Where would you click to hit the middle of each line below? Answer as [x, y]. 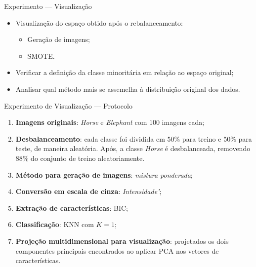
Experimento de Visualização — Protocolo [68, 105]
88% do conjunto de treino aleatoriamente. [80, 158]
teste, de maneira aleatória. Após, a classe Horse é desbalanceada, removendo [133, 148]
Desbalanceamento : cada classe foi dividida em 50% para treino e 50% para [134, 138]
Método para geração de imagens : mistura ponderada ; [104, 174]
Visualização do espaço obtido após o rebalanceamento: [99, 22]
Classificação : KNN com [55, 224]
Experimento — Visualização [48, 6]
